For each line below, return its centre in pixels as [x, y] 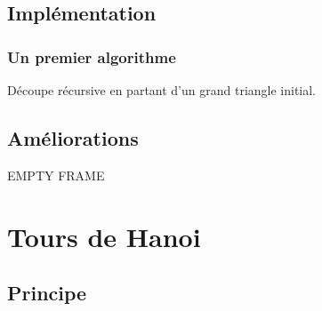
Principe [47, 293]
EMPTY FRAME [56, 175]
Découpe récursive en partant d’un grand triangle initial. [162, 90]
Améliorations [73, 137]
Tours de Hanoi [104, 236]
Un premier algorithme [92, 56]
